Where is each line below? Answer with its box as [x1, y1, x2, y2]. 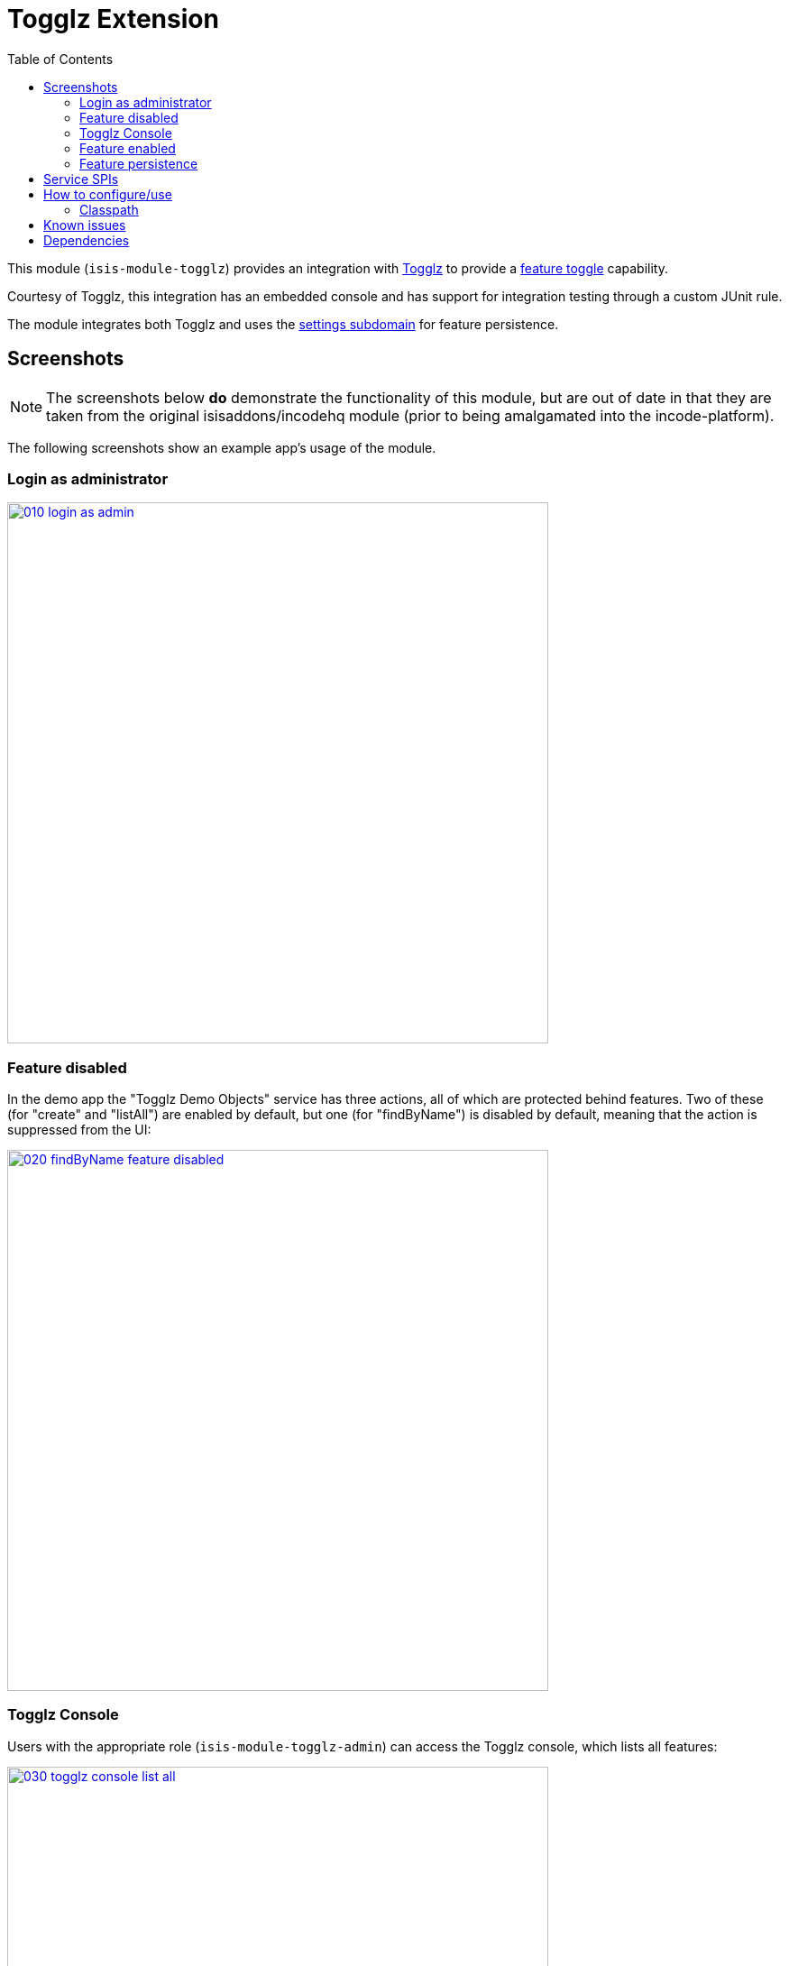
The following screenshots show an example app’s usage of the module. [7, 439, 436, 455]
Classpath [79, 201, 139, 217]
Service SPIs [43, 170, 119, 187]
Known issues [43, 216, 126, 233]
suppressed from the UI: [7, 1122, 151, 1138]
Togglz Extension [7, 4, 219, 34]
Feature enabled [79, 140, 176, 156]
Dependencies [43, 232, 130, 248]
